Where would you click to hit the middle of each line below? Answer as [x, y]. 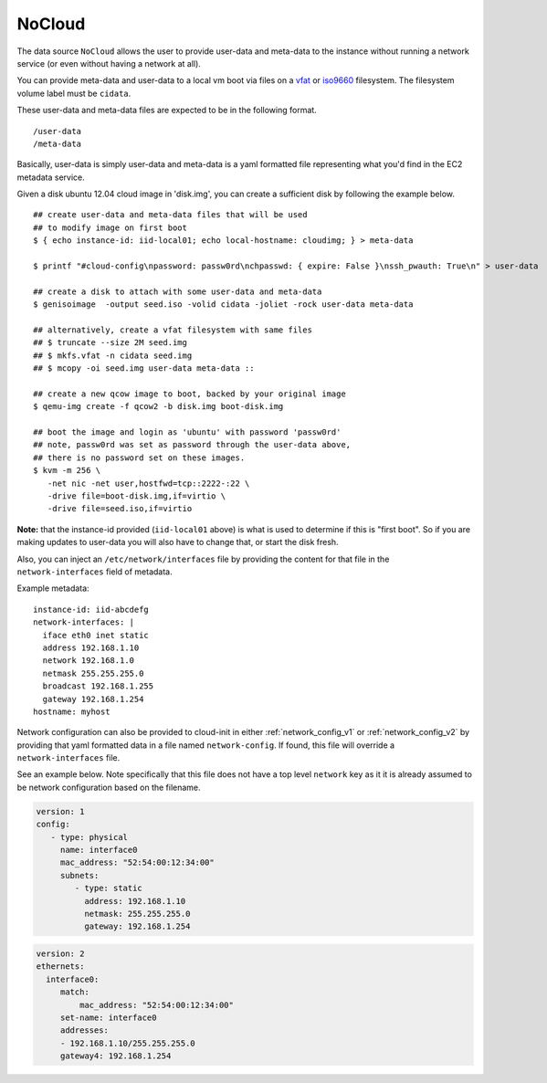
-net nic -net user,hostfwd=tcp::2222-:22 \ [148, 483]
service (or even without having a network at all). [109, 63]
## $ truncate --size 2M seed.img [110, 343]
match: [75, 992]
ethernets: [60, 967]
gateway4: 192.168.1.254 [116, 1056]
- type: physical [89, 837]
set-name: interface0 [108, 1017]
